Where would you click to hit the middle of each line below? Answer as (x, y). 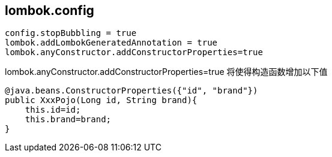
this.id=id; (53, 110)
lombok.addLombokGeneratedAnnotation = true (111, 43)
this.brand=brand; (68, 120)
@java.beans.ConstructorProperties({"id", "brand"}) (131, 91)
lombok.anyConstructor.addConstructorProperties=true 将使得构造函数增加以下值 (166, 72)
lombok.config (50, 10)
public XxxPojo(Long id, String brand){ (101, 100)
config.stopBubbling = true (71, 33)
